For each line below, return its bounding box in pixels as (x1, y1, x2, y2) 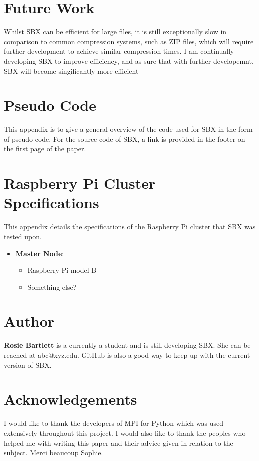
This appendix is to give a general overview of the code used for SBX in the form (4, 124, 253, 134)
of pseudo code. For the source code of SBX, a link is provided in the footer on (4, 133, 245, 144)
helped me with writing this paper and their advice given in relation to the (4, 437, 233, 448)
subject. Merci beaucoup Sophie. (4, 447, 103, 458)
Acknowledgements (4, 389, 137, 409)
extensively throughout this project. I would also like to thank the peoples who (4, 427, 246, 438)
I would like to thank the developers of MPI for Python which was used (4, 418, 223, 428)
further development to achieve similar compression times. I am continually (4, 46, 234, 56)
